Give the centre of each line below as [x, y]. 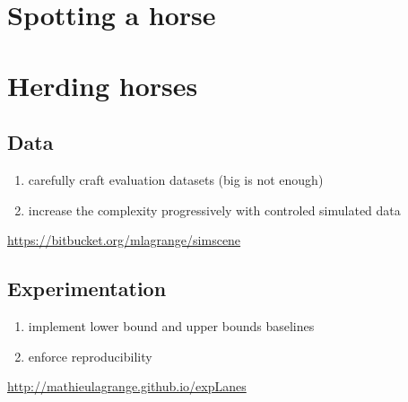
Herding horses [103, 85]
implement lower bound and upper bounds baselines [171, 325]
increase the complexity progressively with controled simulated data [214, 210]
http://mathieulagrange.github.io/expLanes [127, 386]
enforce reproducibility [90, 356]
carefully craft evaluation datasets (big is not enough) [176, 179]
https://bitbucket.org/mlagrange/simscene [124, 240]
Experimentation [87, 288]
